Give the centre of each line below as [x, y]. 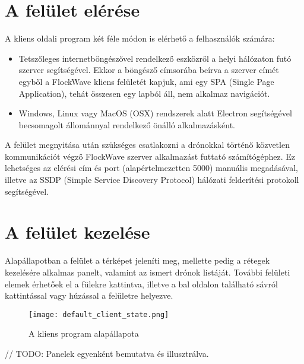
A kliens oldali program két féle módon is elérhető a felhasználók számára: [140, 38]
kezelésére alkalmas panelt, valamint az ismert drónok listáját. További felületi [148, 272]
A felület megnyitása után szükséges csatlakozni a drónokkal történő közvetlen [147, 145]
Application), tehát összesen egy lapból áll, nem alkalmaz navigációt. [144, 93]
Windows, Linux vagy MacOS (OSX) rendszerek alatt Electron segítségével [155, 113]
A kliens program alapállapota [84, 333]
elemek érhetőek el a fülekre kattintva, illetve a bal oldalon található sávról [141, 284]
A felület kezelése [77, 232]
